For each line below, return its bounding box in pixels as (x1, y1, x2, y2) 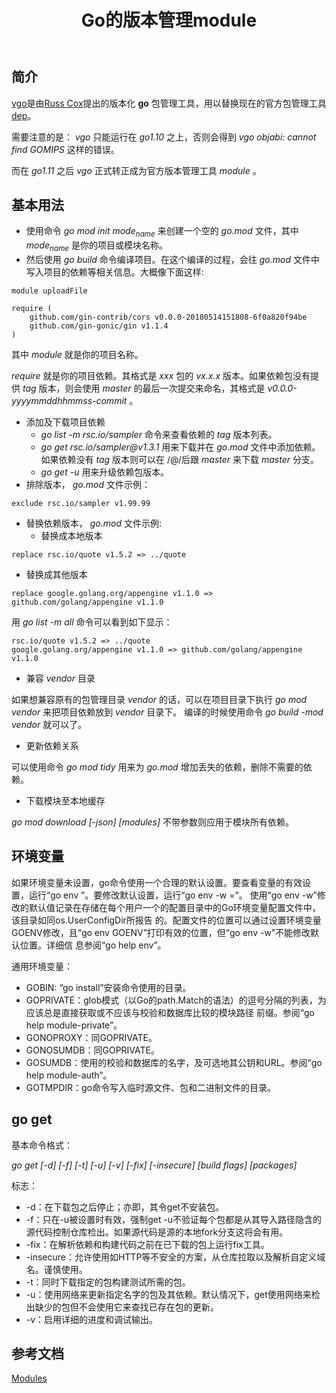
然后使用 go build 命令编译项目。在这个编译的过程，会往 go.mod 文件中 (25, 254, 320, 266)
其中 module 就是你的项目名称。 (11, 349, 144, 361)
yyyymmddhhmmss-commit (11, 395, 128, 407)
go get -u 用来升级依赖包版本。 (40, 466, 170, 478)
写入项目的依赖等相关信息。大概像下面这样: (25, 266, 204, 278)
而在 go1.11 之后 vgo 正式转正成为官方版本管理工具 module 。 (11, 164, 262, 176)
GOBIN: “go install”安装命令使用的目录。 (25, 981, 192, 993)
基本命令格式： (11, 1139, 73, 1151)
